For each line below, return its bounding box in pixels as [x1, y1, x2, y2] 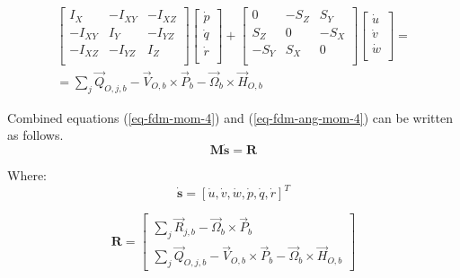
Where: [7, 165, 47, 184]
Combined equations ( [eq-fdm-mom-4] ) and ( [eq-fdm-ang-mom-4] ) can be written [7, 108, 453, 126]
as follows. [7, 126, 64, 144]
